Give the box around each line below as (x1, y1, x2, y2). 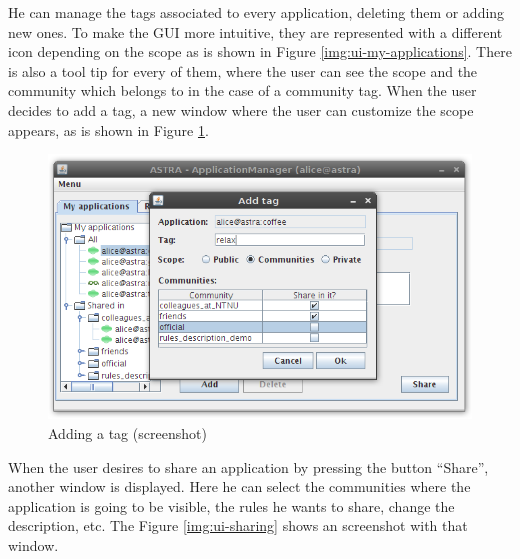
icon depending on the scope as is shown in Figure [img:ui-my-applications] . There (8, 41, 512, 62)
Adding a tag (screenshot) (48, 423, 207, 444)
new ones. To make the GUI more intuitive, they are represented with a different (8, 21, 503, 42)
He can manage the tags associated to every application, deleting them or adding (8, 2, 505, 22)
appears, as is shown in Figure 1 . (8, 119, 209, 140)
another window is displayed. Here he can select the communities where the (8, 476, 471, 497)
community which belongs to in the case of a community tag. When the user (8, 80, 477, 101)
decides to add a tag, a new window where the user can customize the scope (8, 99, 474, 120)
